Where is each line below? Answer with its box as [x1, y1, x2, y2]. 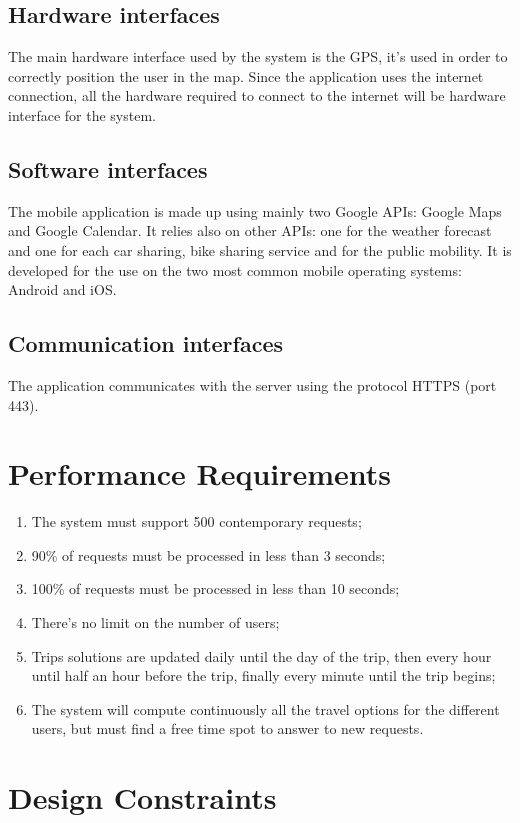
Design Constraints [8, 777, 277, 818]
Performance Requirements [8, 453, 392, 494]
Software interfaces [8, 153, 208, 184]
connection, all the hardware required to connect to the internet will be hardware [8, 85, 506, 106]
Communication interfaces [8, 328, 284, 359]
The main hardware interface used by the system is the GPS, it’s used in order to [8, 46, 508, 67]
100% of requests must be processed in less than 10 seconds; [31, 578, 400, 599]
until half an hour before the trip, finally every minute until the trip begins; [31, 665, 496, 686]
